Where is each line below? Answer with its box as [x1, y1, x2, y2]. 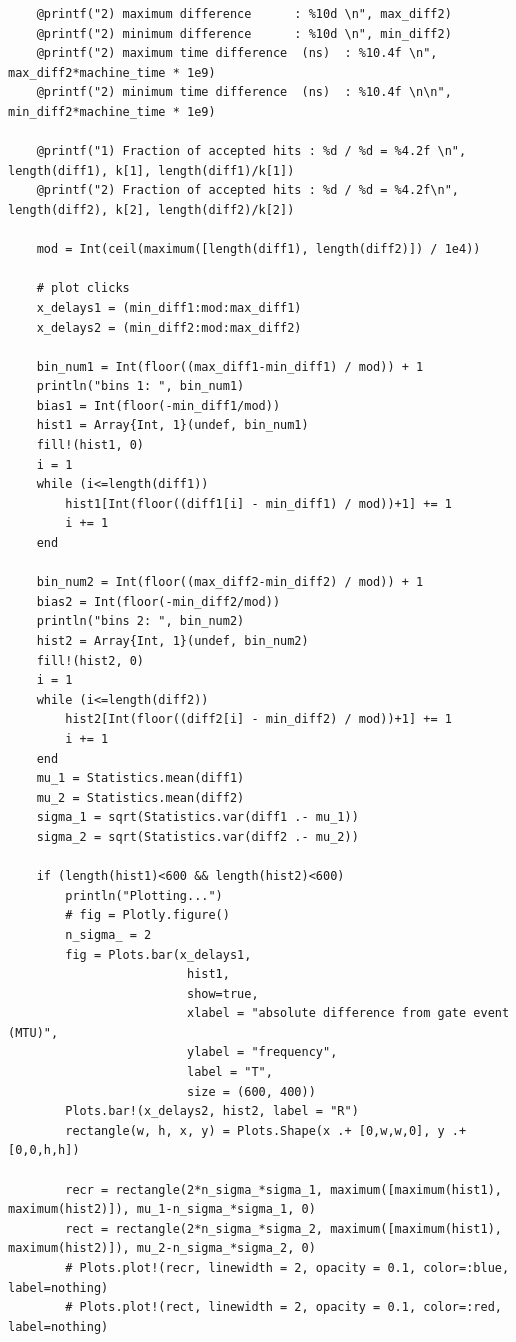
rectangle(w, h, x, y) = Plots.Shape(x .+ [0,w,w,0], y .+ [65, 1123, 467, 1138]
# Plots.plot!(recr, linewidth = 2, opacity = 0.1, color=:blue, [65, 1261, 510, 1275]
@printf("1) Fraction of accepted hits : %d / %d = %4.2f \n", [36, 144, 467, 159]
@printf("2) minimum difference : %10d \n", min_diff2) [36, 26, 452, 41]
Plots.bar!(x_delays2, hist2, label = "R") [65, 1104, 359, 1119]
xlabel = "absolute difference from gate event [186, 1006, 510, 1021]
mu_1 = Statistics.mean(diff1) [36, 771, 245, 786]
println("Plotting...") [65, 888, 223, 903]
